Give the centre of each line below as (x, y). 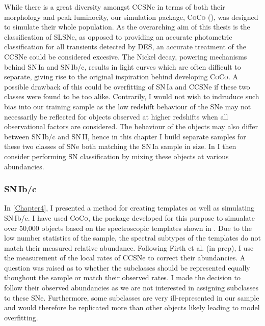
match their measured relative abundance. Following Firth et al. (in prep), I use (129, 247)
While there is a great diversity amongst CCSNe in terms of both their (115, 7)
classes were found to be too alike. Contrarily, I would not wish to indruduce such (132, 96)
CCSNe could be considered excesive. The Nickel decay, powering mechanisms (126, 56)
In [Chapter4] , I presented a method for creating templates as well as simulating (129, 208)
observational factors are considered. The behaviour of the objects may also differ (131, 126)
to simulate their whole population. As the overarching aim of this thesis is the (127, 27)
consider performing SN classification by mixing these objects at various (116, 156)
